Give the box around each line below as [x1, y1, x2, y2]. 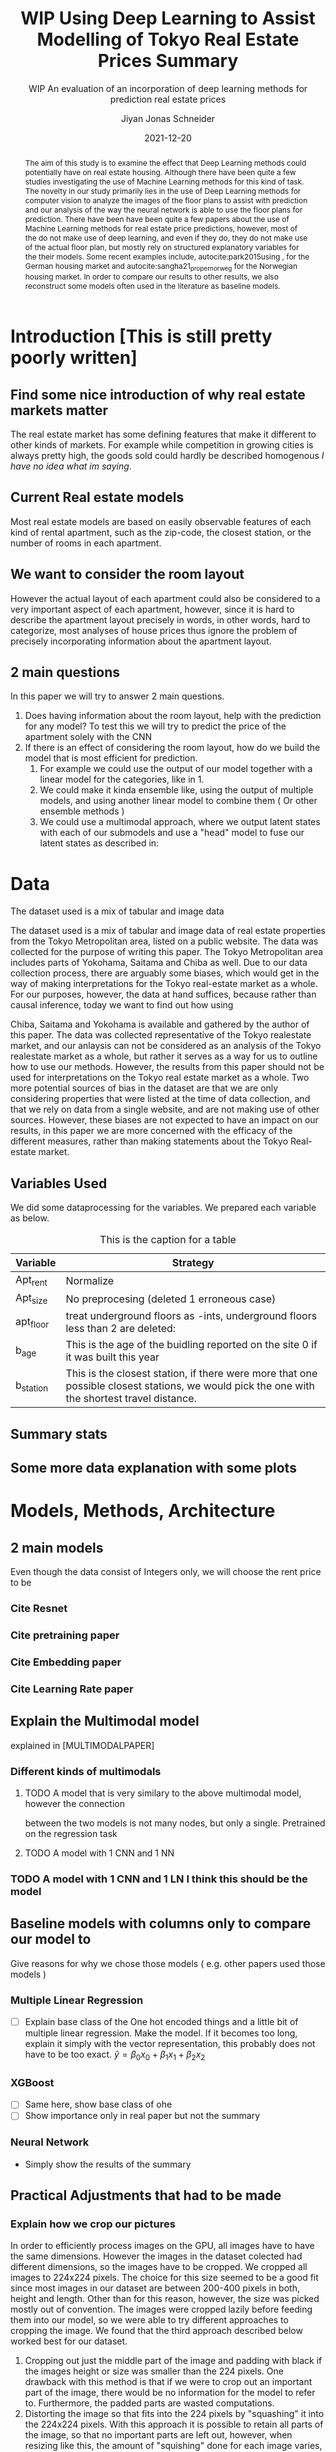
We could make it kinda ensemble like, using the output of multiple [39, 784, 314, 796]
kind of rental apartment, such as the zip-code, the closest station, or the [10, 526, 312, 538]
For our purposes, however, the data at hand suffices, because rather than [10, 988, 317, 1001]
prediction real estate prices [109, 93, 227, 105]
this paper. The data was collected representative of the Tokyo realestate [10, 1029, 312, 1041]
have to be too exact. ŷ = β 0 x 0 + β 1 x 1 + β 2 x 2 [24, 2048, 206, 2062]
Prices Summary [97, 50, 239, 72]
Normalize [65, 1273, 115, 1287]
